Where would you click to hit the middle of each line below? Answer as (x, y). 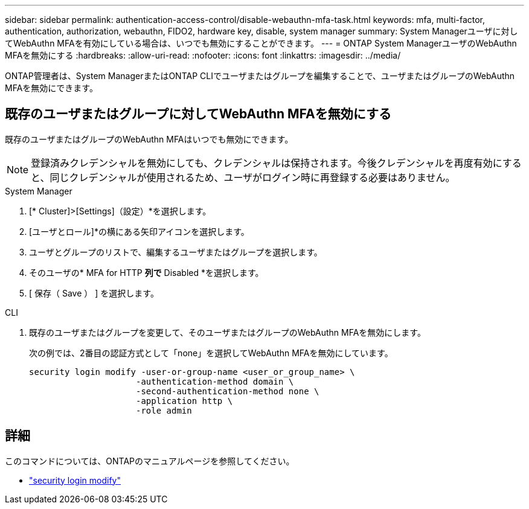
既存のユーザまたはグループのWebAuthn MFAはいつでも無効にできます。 (149, 139)
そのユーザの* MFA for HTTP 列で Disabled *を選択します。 (146, 272)
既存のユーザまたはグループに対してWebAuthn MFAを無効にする (198, 114)
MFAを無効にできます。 (51, 88)
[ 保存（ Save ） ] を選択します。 (94, 293)
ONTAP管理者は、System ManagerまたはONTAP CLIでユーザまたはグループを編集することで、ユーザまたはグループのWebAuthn (260, 76)
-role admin (164, 410)
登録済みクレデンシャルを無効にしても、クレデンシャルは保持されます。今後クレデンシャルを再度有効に (267, 163)
